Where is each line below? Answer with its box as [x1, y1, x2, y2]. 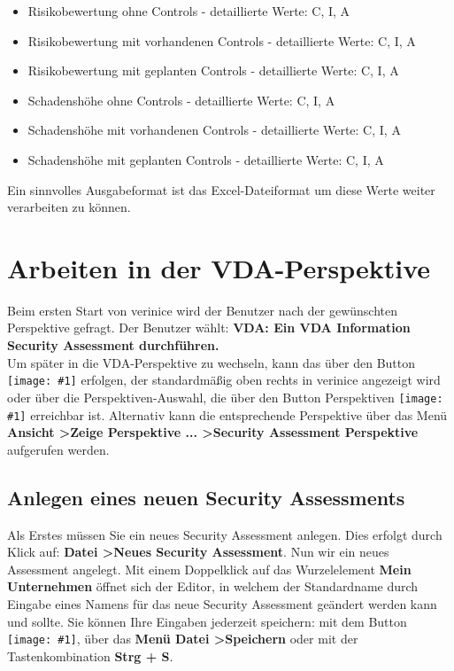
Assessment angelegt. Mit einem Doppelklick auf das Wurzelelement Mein [7, 559, 412, 578]
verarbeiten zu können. [7, 198, 131, 216]
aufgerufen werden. [7, 440, 110, 458]
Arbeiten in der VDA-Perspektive [7, 249, 431, 285]
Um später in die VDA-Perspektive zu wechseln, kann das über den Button [7, 353, 416, 371]
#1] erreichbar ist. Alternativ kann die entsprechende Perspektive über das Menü [7, 405, 448, 424]
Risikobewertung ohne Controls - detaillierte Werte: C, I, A [27, 2, 350, 20]
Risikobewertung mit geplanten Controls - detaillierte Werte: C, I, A [27, 61, 399, 80]
